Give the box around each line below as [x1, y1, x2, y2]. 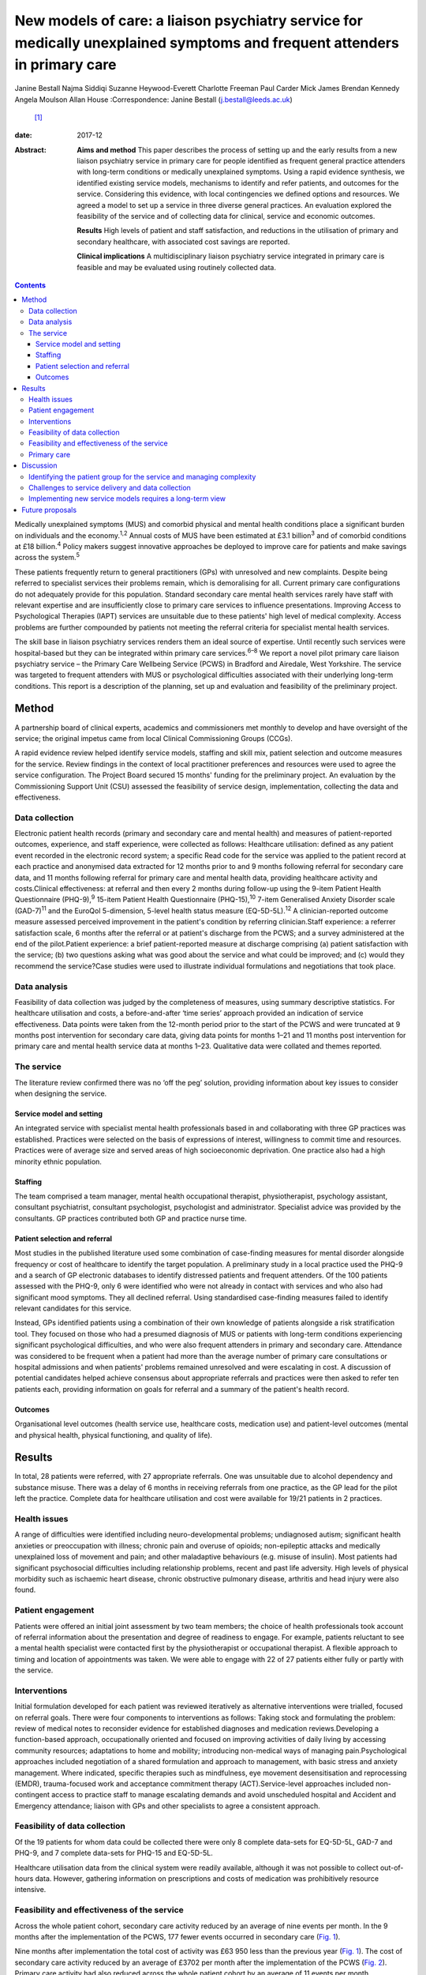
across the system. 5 [14, 551, 80, 562]
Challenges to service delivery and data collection [28, 483, 191, 493]
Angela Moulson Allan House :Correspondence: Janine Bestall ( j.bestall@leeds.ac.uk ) [14, 95, 293, 104]
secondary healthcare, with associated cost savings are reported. [77, 237, 290, 246]
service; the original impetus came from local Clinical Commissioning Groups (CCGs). [14, 733, 293, 743]
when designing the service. [14, 1089, 107, 1098]
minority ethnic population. [14, 1157, 103, 1166]
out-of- [379, 1863, 404, 1872]
